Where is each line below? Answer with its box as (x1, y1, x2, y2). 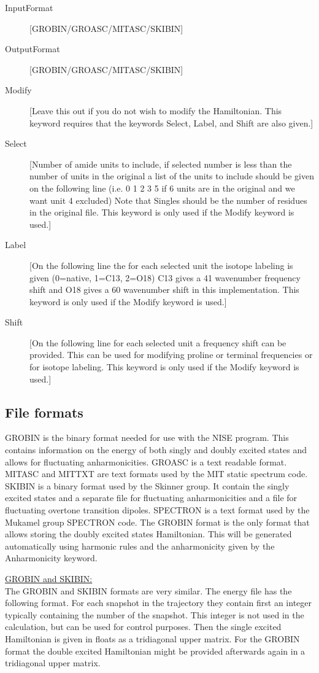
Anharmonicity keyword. (5, 551, 98, 564)
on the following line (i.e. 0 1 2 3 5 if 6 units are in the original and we (29, 181, 295, 194)
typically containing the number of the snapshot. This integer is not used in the (5, 608, 304, 621)
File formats (5, 402, 83, 421)
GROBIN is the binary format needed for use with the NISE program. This (5, 431, 289, 444)
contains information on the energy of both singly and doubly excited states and (5, 443, 307, 456)
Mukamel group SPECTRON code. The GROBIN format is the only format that (5, 515, 310, 528)
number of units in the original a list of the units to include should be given (29, 169, 314, 182)
